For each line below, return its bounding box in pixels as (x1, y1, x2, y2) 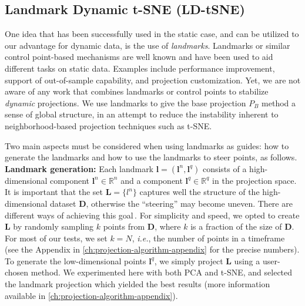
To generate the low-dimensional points (5, 254, 146, 267)
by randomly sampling (13, 220, 94, 233)
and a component (120, 174, 183, 186)
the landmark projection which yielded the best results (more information (5, 278, 270, 290)
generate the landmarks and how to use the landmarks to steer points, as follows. (5, 151, 297, 163)
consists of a (202, 162, 247, 174)
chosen (5, 266, 29, 278)
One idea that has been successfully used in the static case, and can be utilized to (5, 28, 299, 40)
